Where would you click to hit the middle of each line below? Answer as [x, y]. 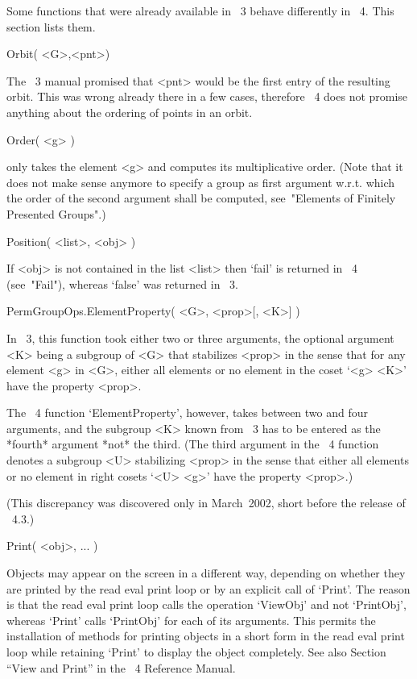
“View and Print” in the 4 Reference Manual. [121, 667]
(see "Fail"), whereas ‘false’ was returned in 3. [122, 283]
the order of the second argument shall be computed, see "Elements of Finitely [201, 198]
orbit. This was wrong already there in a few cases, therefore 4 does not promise [207, 96]
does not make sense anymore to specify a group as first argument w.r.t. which [201, 182]
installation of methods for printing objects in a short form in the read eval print [206, 636]
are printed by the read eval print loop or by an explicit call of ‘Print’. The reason [208, 588]
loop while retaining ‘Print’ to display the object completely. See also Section [196, 652]
